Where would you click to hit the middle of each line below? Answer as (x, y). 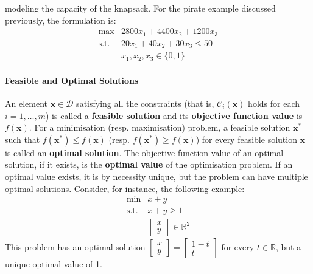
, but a (288, 247)
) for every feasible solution (246, 139)
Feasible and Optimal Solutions (72, 80)
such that (23, 139)
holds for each (274, 103)
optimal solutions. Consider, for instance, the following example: (125, 188)
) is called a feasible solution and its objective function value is (174, 115)
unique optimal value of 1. (54, 264)
